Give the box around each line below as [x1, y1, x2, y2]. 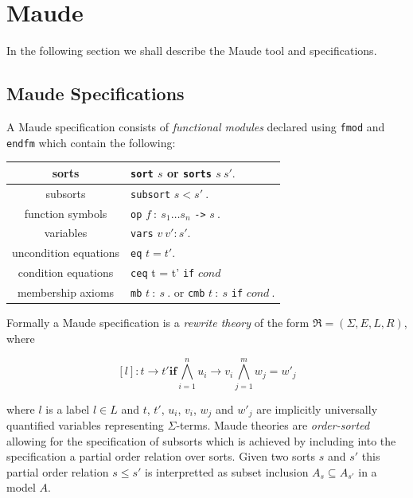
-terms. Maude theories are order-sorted [176, 417, 370, 434]
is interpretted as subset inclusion [145, 463, 309, 480]
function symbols [24, 204, 107, 221]
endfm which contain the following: [6, 134, 176, 150]
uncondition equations [12, 244, 120, 261]
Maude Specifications [6, 81, 185, 106]
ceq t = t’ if [131, 264, 195, 281]
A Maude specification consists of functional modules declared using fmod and [6, 118, 385, 134]
